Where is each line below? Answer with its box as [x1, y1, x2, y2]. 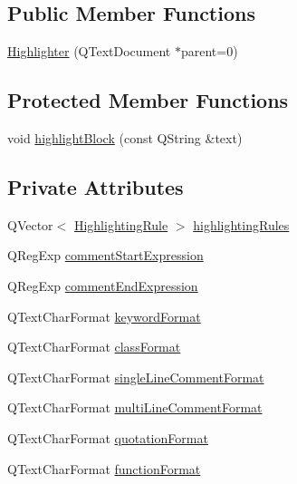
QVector [7, 215, 53, 234]
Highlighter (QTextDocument [7, 42, 171, 61]
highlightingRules [193, 215, 290, 234]
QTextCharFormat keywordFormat [7, 306, 201, 325]
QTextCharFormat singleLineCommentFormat [7, 367, 264, 386]
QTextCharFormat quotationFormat [7, 428, 208, 447]
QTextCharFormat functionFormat [7, 459, 201, 478]
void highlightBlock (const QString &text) [7, 129, 243, 147]
